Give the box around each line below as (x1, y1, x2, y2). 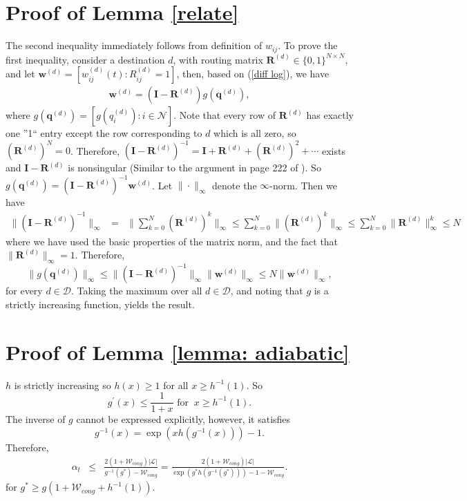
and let (6, 66, 35, 81)
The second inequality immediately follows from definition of (6, 38, 263, 53)
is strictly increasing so (14, 377, 111, 392)
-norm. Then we (269, 178, 337, 192)
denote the (212, 178, 257, 192)
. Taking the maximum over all (71, 283, 202, 298)
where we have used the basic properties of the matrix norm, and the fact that (6, 234, 339, 248)
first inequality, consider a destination (6, 52, 165, 66)
